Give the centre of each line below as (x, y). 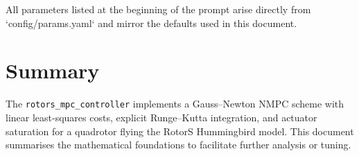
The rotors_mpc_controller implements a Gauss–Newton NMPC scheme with (175, 104)
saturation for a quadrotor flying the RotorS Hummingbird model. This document (180, 131)
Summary (53, 70)
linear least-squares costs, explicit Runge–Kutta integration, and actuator (161, 117)
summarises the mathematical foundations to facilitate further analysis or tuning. (178, 145)
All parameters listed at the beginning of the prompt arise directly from (158, 9)
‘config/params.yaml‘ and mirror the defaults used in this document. (151, 23)
